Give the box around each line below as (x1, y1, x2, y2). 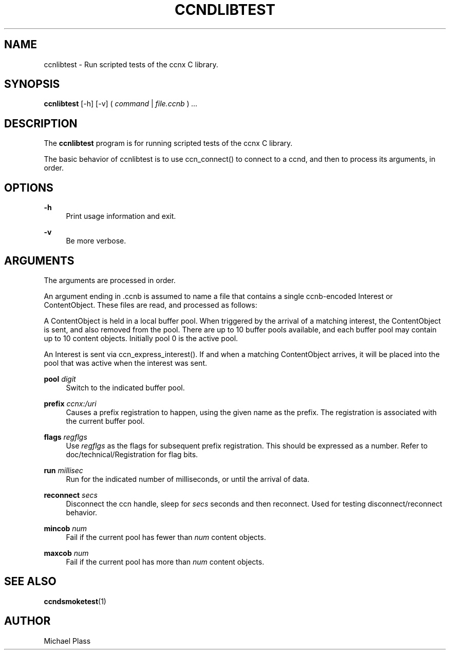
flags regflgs (44, 432, 87, 441)
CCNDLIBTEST (174, 1, 276, 18)
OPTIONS (4, 181, 53, 194)
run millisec (44, 465, 83, 475)
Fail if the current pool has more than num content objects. (66, 557, 265, 566)
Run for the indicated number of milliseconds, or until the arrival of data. (66, 474, 310, 483)
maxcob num (44, 548, 89, 557)
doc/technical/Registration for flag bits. (66, 450, 198, 459)
